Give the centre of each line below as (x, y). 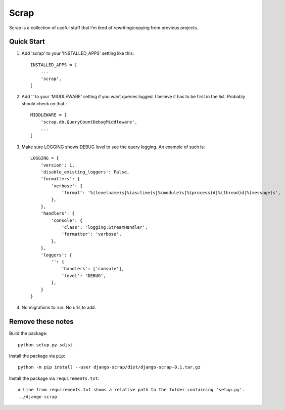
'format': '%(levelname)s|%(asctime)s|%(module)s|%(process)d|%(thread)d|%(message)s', (171, 193)
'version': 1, (58, 165)
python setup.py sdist (46, 345)
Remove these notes (41, 322)
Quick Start (27, 42)
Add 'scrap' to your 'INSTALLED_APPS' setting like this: (78, 53)
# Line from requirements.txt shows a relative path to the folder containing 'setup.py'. (131, 390)
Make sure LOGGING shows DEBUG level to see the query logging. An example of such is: (113, 147)
